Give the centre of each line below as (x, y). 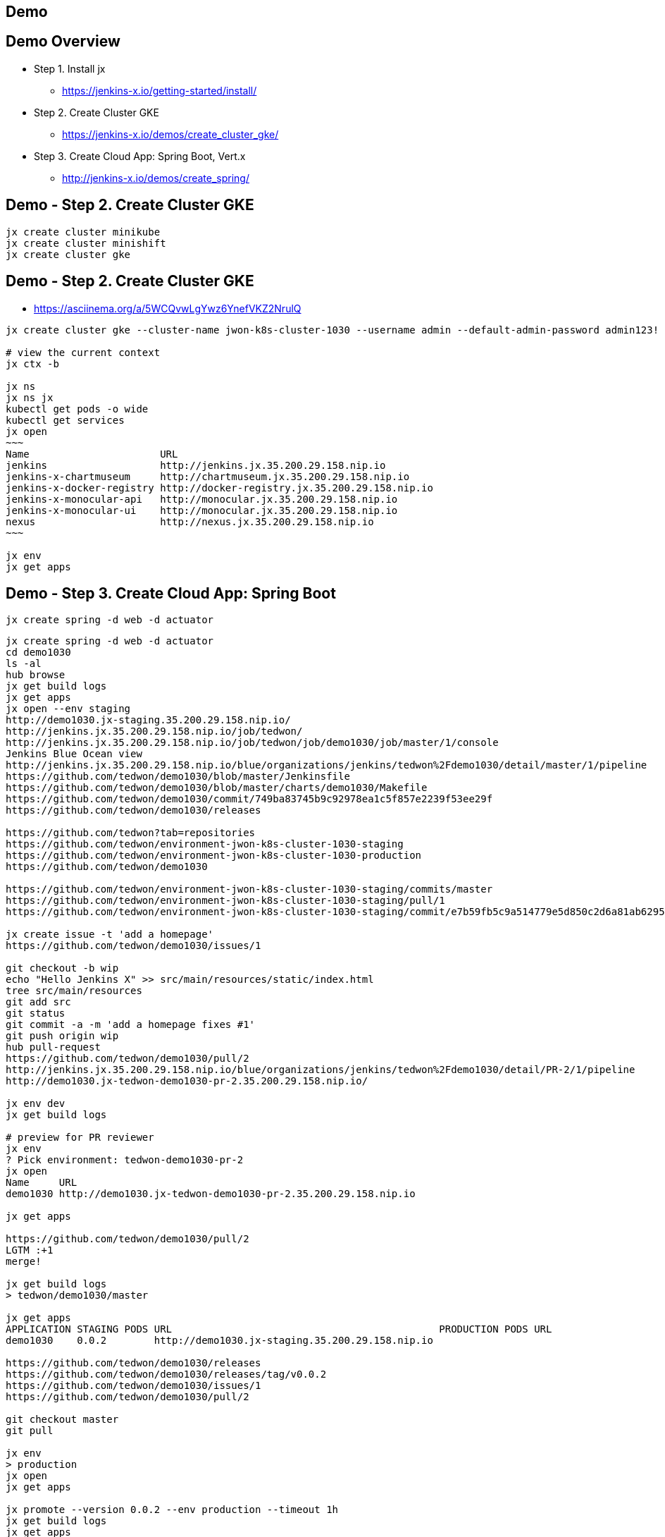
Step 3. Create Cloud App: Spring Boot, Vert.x (140, 156)
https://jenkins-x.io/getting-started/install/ (160, 90)
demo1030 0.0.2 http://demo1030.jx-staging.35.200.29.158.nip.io (219, 1341)
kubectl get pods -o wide (77, 409)
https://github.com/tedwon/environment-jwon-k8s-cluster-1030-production (214, 856)
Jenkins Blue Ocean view (74, 754)
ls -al (24, 664)
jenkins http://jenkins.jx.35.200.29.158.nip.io (196, 465)
